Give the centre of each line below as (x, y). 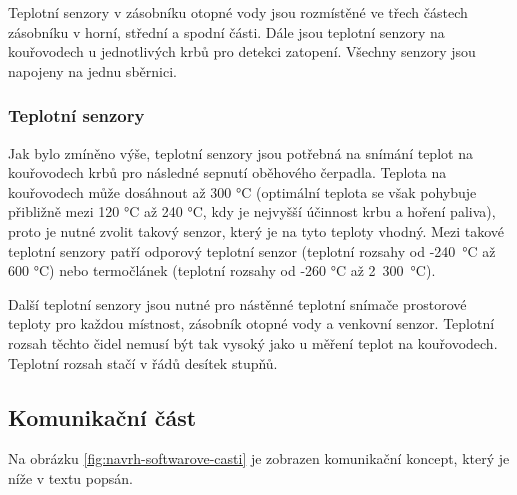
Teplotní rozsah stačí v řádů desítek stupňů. (143, 362)
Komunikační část (102, 416)
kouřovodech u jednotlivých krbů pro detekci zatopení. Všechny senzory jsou (242, 51)
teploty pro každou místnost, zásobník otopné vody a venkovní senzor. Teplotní (251, 323)
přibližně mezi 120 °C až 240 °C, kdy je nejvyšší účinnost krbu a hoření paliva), (252, 211)
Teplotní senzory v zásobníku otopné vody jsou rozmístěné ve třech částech (238, 12)
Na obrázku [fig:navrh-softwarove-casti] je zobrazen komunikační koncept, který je (259, 458)
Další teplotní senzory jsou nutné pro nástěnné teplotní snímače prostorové (237, 303)
